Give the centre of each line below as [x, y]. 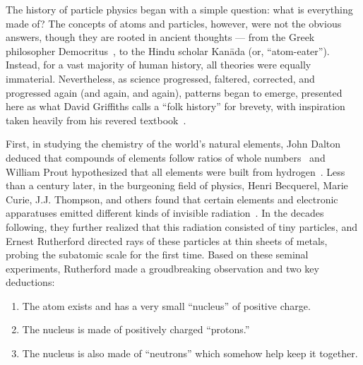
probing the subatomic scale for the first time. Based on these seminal [157, 255]
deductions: [30, 282]
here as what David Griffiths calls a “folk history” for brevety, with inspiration [175, 106]
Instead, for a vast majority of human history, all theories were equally [159, 65]
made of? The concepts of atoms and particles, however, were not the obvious [174, 23]
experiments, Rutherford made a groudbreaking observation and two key [162, 268]
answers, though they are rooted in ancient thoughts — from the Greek [160, 37]
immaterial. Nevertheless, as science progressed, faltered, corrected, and [160, 78]
